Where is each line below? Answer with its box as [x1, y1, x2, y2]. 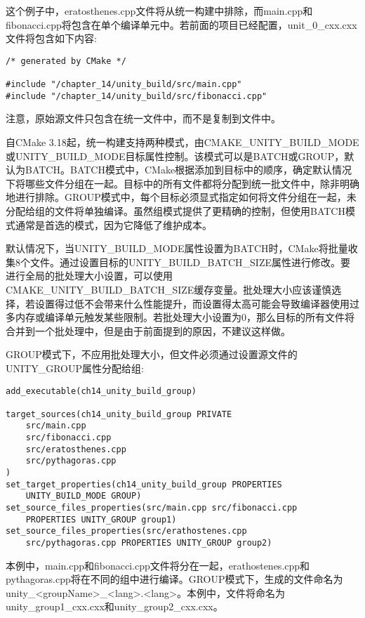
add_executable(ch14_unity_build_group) [6, 386, 197, 396]
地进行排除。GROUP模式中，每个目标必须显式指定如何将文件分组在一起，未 [6, 190, 357, 204]
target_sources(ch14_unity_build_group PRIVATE [6, 409, 232, 419]
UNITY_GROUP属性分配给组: [6, 360, 144, 375]
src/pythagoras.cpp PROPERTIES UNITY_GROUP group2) [25, 538, 272, 548]
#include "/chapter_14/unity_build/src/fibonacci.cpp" [6, 91, 267, 101]
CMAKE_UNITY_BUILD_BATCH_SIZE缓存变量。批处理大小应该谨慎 [6, 282, 332, 296]
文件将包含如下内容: [6, 31, 97, 46]
